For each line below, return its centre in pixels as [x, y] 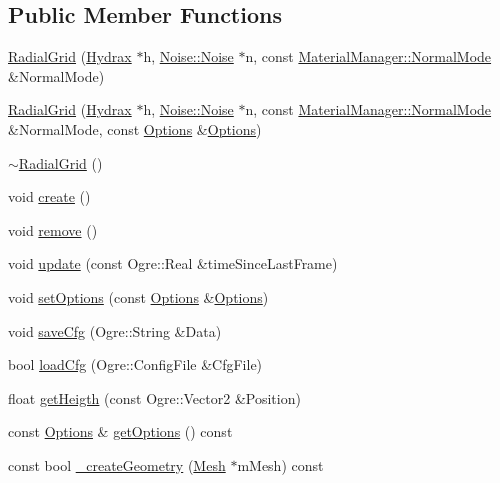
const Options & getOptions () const [120, 431]
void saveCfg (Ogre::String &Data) [115, 330]
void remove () [53, 229]
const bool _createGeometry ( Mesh [117, 464]
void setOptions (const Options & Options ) [138, 296]
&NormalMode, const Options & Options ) [135, 128]
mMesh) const [280, 464]
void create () [49, 196]
